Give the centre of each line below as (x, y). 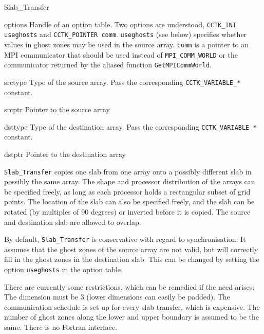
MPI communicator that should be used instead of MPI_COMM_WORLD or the (121, 54)
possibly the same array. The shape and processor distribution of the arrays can (130, 181)
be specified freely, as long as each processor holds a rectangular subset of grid (127, 191)
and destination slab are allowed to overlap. (73, 222)
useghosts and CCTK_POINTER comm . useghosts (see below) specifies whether (126, 34)
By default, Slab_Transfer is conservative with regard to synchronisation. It (125, 239)
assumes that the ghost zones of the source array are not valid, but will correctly (131, 249)
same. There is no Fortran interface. (61, 327)
